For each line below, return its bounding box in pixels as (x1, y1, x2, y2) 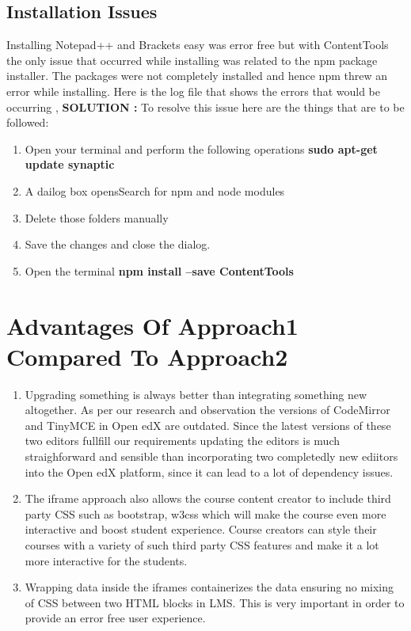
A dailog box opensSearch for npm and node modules (25, 182, 285, 199)
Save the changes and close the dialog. (25, 236, 211, 253)
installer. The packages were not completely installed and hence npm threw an (6, 67, 387, 84)
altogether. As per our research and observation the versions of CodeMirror (25, 401, 390, 418)
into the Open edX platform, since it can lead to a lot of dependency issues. (25, 463, 394, 480)
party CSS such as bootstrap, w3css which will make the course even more (25, 505, 386, 522)
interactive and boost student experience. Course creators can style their (25, 521, 377, 538)
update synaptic (25, 156, 115, 173)
